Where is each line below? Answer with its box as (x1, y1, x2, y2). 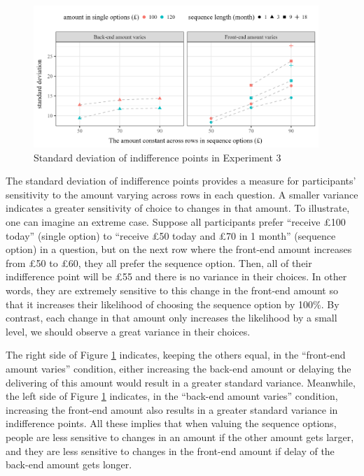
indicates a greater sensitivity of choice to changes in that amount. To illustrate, (6, 201, 350, 215)
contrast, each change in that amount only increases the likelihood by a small (6, 310, 337, 325)
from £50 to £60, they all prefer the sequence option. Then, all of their (6, 255, 312, 270)
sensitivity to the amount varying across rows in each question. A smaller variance (6, 187, 358, 201)
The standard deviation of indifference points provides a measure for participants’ (6, 173, 356, 188)
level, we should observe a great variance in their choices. (6, 324, 251, 338)
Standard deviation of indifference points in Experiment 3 (34, 150, 281, 164)
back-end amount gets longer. (6, 457, 132, 472)
